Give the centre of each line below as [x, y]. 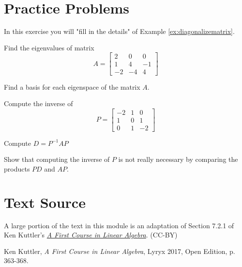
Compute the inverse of [38, 103]
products [17, 168]
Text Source [45, 202]
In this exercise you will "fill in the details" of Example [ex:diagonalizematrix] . [119, 31]
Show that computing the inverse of [57, 159]
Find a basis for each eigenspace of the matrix [72, 87]
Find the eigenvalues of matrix [49, 47]
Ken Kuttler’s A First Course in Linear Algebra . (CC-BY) [91, 235]
